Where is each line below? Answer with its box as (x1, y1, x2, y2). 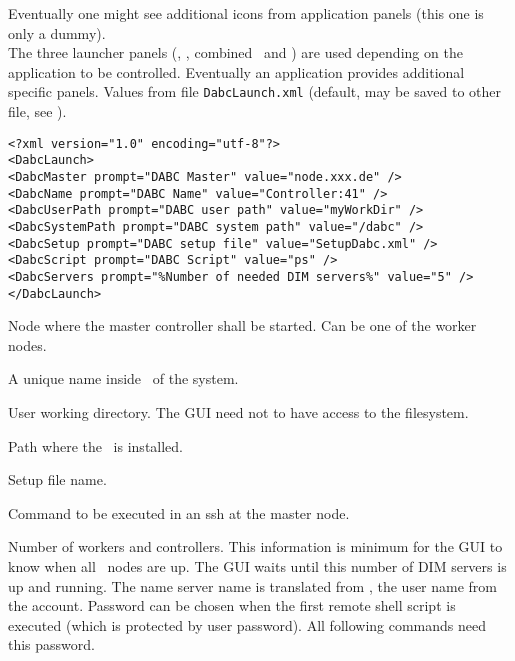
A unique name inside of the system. (8, 368, 239, 389)
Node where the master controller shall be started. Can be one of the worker (8, 315, 477, 336)
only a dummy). (8, 22, 106, 43)
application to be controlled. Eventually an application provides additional (8, 61, 465, 82)
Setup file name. (8, 469, 107, 490)
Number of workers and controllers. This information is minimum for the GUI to (8, 536, 503, 557)
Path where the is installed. (8, 435, 183, 456)
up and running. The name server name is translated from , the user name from (8, 575, 498, 596)
